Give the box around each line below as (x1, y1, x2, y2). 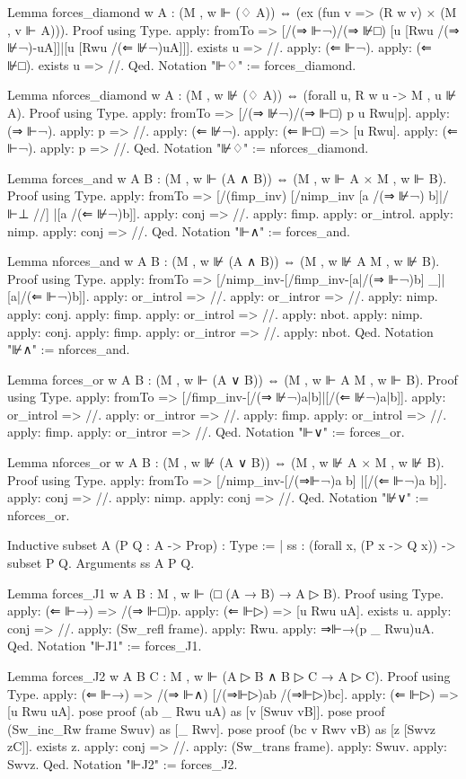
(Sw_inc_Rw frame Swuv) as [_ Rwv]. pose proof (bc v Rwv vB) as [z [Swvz (7, 719, 436, 738)
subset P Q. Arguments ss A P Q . (7, 553, 195, 572)
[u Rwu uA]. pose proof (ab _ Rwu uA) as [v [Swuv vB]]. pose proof (7, 702, 385, 721)
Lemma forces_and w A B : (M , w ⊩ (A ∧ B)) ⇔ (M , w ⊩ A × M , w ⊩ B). (7, 168, 447, 187)
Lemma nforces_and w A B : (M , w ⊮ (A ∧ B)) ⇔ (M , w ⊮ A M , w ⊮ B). (7, 252, 440, 270)
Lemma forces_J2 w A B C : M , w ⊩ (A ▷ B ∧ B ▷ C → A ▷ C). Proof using (7, 667, 451, 685)
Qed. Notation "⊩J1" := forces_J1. (7, 636, 202, 655)
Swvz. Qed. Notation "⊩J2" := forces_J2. (7, 754, 238, 773)
